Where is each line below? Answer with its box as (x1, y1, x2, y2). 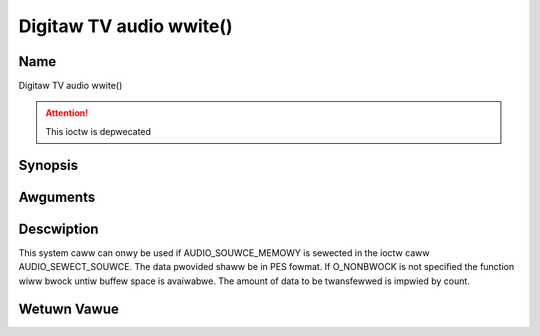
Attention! (45, 107, 89, 119)
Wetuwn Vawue (18, 301, 119, 318)
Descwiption (18, 220, 99, 237)
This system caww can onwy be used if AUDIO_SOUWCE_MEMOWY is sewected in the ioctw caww (18, 246, 430, 259)
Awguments (18, 188, 96, 205)
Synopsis (18, 156, 79, 174)
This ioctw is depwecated (45, 125, 152, 137)
